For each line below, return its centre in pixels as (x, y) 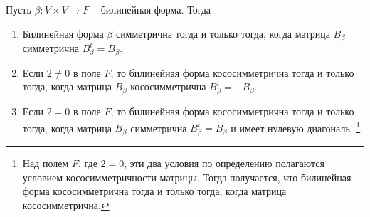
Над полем (46, 163)
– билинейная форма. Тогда (152, 9)
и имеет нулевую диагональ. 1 (296, 127)
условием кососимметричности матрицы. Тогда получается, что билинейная (187, 177)
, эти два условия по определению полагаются (224, 163)
